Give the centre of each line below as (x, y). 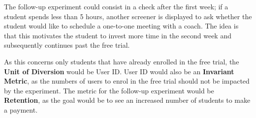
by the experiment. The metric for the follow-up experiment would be (109, 90)
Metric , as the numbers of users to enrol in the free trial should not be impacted (127, 81)
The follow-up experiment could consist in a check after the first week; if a (116, 6)
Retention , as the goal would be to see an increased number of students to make (127, 100)
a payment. (21, 109)
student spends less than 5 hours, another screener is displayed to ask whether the (128, 16)
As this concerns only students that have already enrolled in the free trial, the (122, 61)
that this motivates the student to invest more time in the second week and (118, 35)
